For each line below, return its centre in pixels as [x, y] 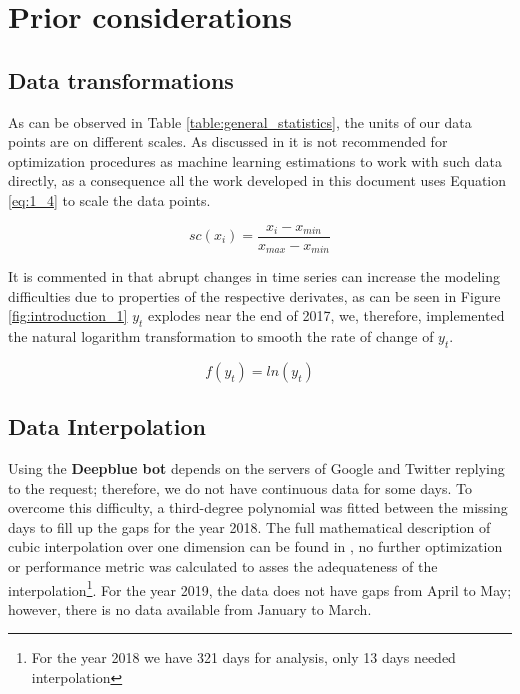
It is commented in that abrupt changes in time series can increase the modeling [254, 276]
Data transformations [121, 79]
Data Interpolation [107, 426]
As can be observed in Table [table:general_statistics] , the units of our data [240, 121]
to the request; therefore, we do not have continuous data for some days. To [240, 487]
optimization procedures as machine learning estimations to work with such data [255, 160]
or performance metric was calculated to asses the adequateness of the [223, 566]
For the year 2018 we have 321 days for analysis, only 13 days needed [243, 657]
